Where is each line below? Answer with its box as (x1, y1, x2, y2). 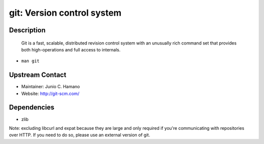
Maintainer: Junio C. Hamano (21, 84, 80, 90)
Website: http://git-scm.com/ (21, 91, 80, 96)
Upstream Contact (9, 71, 66, 79)
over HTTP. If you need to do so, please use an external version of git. (9, 132, 150, 138)
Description (9, 26, 46, 34)
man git (21, 58, 40, 64)
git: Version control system (9, 7, 122, 18)
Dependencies (9, 103, 55, 112)
